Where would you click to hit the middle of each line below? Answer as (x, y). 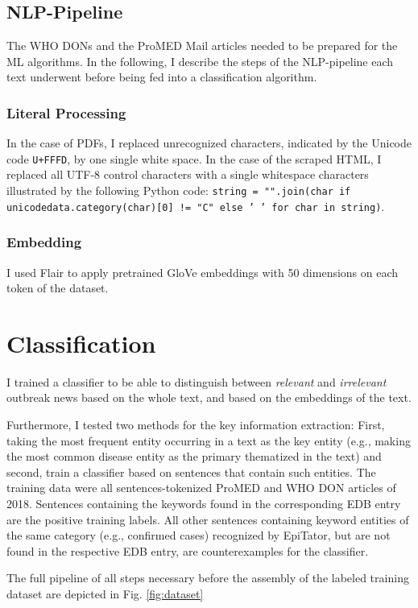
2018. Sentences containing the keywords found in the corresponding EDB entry (204, 504)
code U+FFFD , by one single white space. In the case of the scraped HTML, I (194, 158)
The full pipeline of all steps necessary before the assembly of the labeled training (208, 578)
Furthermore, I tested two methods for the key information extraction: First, (196, 425)
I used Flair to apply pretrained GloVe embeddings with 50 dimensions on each (203, 272)
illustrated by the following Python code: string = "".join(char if (179, 190)
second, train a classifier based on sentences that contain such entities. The (191, 472)
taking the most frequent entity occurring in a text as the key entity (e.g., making (209, 440)
